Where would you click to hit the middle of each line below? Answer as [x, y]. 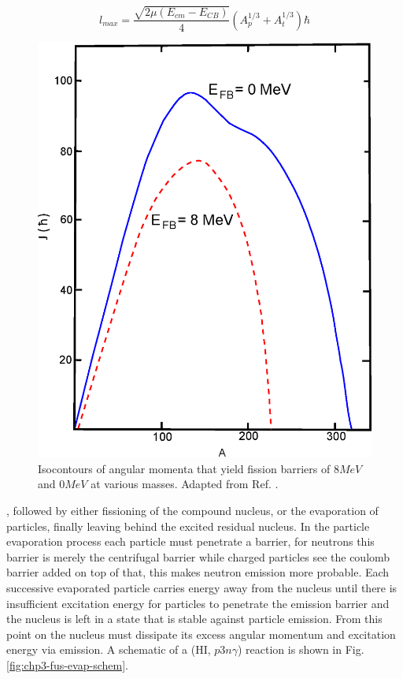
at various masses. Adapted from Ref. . [185, 484]
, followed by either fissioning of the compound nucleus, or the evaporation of [192, 511]
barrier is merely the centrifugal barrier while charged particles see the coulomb [198, 556]
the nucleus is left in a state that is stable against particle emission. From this [194, 619]
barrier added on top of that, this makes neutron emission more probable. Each [198, 572]
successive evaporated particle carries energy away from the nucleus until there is [202, 588]
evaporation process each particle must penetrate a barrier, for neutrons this [190, 541]
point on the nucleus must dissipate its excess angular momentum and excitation [201, 634]
